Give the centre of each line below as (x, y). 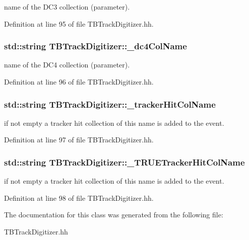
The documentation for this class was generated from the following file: (114, 215)
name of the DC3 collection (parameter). (67, 7)
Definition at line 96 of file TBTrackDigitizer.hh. (79, 82)
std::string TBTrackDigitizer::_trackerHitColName (110, 104)
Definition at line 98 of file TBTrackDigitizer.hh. (79, 197)
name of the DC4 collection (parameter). (67, 65)
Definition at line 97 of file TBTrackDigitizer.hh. (79, 140)
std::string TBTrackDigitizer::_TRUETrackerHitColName (125, 162)
